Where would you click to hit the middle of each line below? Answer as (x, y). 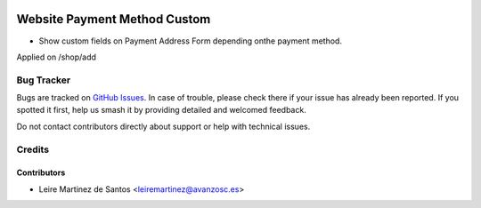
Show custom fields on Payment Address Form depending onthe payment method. (191, 41)
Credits (33, 149)
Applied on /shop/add (57, 57)
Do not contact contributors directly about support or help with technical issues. (163, 126)
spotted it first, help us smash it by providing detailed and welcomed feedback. (161, 110)
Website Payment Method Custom (114, 19)
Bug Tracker (44, 80)
